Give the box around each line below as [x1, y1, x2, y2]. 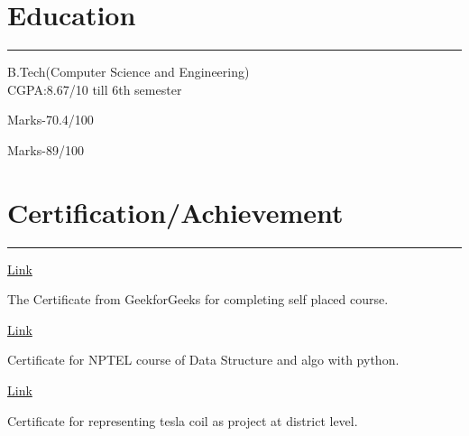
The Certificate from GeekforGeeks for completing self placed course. [7, 290, 389, 309]
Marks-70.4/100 [7, 110, 94, 129]
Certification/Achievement [7, 193, 344, 230]
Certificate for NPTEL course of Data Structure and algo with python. [7, 350, 400, 369]
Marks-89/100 [7, 140, 84, 159]
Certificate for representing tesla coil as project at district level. [7, 411, 358, 430]
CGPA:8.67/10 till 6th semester [7, 79, 182, 98]
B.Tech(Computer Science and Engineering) [7, 62, 250, 81]
